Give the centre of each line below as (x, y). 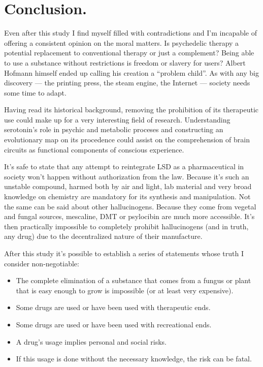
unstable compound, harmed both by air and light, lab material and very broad (128, 186)
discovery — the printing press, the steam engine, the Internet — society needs (127, 83)
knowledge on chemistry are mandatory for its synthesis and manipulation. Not (127, 196)
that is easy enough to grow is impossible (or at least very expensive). (125, 290)
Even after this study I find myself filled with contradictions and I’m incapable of (131, 33)
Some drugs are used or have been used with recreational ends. (114, 324)
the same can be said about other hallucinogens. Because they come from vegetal (130, 206)
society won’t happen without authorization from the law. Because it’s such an (127, 176)
